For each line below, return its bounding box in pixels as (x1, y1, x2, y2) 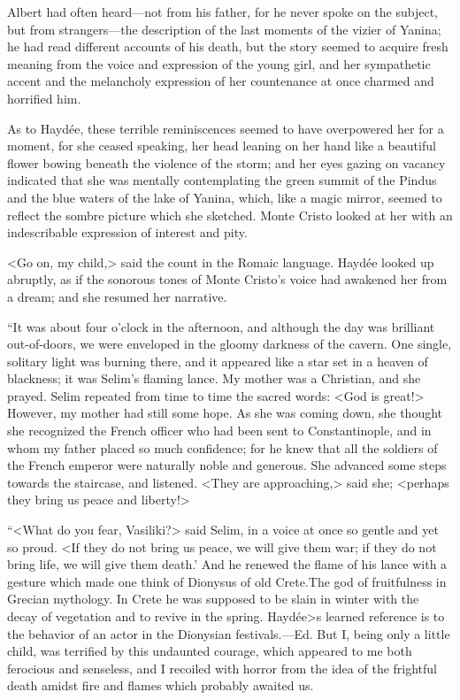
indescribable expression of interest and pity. (7, 223, 248, 242)
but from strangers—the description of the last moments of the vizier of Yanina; (7, 19, 441, 38)
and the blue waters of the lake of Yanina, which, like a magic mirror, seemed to (7, 188, 442, 206)
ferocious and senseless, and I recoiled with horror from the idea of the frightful (7, 658, 438, 677)
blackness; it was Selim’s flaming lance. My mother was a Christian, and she (7, 369, 421, 388)
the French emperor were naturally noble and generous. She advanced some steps (7, 456, 447, 474)
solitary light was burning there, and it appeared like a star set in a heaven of (7, 351, 428, 370)
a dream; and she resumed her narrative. (7, 287, 227, 305)
